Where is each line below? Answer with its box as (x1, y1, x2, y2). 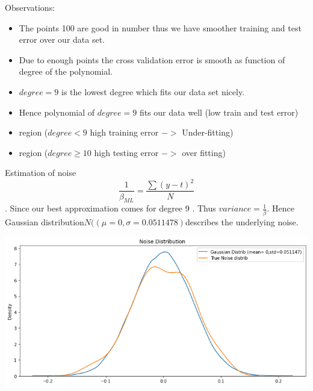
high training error (90, 126, 159, 139)
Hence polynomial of (19, 105, 95, 118)
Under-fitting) (182, 126, 234, 139)
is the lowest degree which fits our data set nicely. (61, 85, 245, 98)
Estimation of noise (5, 166, 76, 179)
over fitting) (182, 146, 226, 158)
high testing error (94, 146, 159, 158)
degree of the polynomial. (19, 65, 113, 78)
